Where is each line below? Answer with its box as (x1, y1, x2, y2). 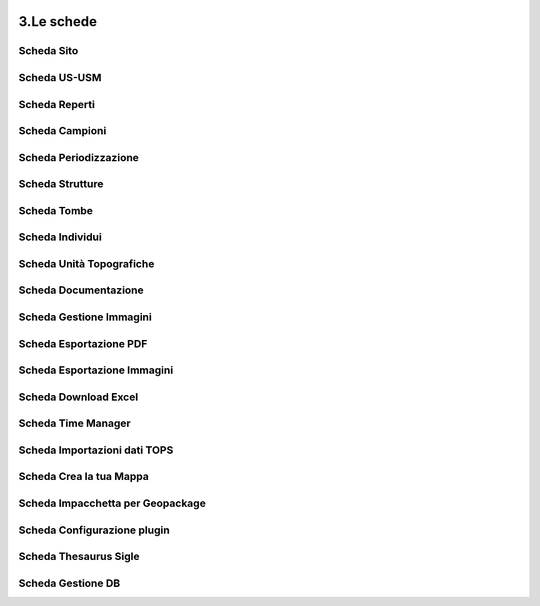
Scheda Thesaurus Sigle (18, 550, 140, 564)
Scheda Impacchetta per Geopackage (18, 496, 207, 510)
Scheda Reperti (18, 97, 95, 111)
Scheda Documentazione (18, 283, 144, 297)
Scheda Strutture (18, 177, 104, 191)
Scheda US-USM (18, 70, 102, 84)
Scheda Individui (18, 230, 102, 244)
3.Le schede (18, 13, 97, 30)
